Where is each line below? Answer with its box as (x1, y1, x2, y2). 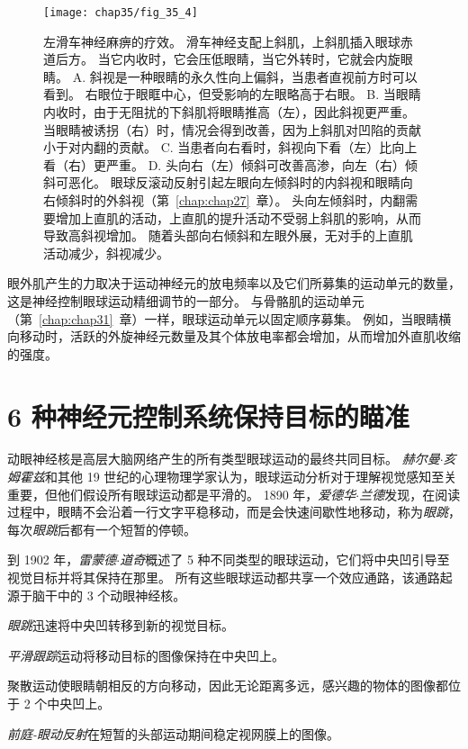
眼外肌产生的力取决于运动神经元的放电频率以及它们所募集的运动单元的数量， (7, 274, 461, 293)
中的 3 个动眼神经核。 (57, 585, 186, 604)
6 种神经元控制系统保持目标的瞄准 (7, 397, 409, 434)
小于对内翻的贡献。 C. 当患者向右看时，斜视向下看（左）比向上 (43, 138, 418, 157)
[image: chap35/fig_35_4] (43, 6, 198, 19)
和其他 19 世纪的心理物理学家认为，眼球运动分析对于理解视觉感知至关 (45, 467, 457, 486)
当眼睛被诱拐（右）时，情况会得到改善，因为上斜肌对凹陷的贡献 (43, 120, 421, 139)
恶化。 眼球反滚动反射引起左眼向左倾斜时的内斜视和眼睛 (67, 173, 400, 192)
